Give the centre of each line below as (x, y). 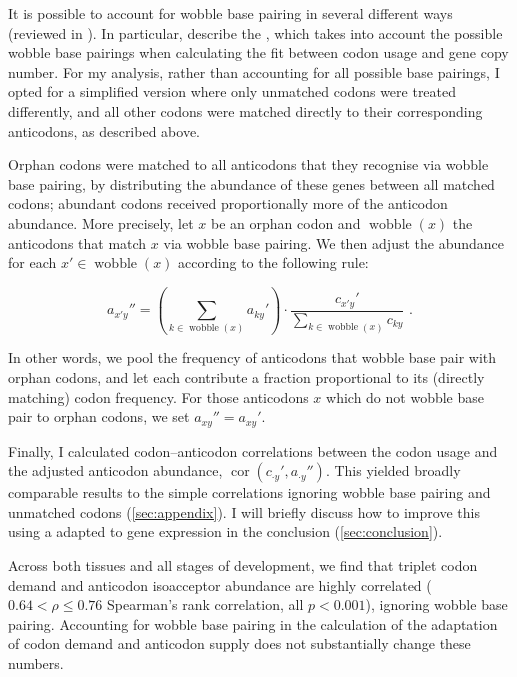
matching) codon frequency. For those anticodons (158, 396)
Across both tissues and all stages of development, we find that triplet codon (243, 565)
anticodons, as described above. (104, 130)
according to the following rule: (273, 262)
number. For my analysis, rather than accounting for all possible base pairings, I (254, 71)
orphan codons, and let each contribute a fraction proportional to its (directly (246, 377)
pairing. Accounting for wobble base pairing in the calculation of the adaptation (253, 623)
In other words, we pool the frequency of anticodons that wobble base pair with (252, 357)
